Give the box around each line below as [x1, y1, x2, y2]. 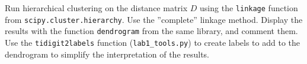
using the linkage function [200, 2, 298, 14]
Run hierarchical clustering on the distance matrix [5, 2, 188, 14]
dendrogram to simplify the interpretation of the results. [5, 48, 210, 60]
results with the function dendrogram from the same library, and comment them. [5, 25, 298, 37]
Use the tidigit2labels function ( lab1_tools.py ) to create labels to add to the [5, 36, 300, 48]
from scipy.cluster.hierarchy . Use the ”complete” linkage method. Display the [5, 13, 303, 25]
